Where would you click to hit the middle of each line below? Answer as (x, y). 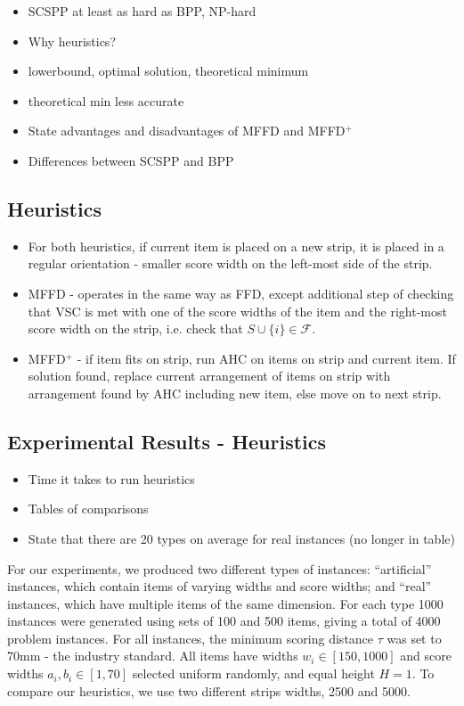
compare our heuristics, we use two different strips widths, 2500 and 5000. (209, 690)
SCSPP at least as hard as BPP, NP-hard (142, 11)
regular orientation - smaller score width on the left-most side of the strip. (230, 263)
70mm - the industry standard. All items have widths (153, 656)
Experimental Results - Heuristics (167, 441)
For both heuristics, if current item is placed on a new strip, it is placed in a (236, 246)
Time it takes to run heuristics (111, 478)
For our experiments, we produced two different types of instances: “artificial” (220, 568)
